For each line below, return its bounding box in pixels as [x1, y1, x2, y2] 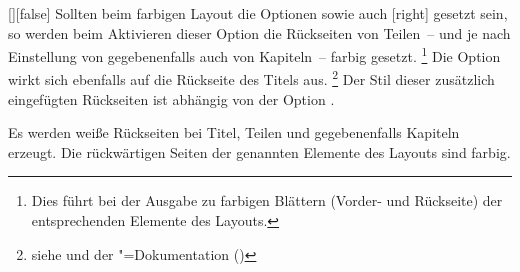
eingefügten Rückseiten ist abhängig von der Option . [8, 88, 335, 109]
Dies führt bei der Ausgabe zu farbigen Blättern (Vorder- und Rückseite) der [31, 190, 503, 211]
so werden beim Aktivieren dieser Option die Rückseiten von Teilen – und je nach [8, 22, 511, 43]
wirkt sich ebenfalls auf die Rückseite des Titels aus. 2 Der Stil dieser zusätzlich [8, 66, 495, 90]
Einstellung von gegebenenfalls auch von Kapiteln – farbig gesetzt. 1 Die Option [8, 43, 501, 66]
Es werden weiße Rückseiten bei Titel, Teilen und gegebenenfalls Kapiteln [8, 122, 460, 143]
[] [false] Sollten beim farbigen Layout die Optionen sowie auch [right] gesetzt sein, [8, 3, 508, 23]
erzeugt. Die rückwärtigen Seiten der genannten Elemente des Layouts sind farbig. [8, 141, 511, 162]
